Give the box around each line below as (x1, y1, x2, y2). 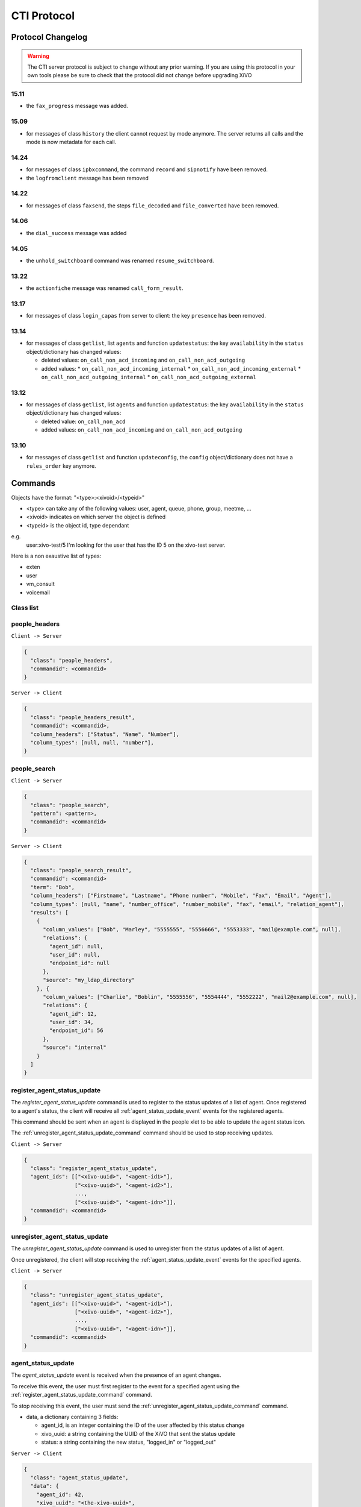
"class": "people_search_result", (30, 867, 132, 874)
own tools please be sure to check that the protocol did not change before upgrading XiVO (27, 72, 252, 79)
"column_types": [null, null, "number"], (30, 739, 155, 746)
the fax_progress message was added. (26, 102, 129, 110)
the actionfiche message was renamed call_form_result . (26, 285, 184, 292)
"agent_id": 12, (49, 1010, 97, 1017)
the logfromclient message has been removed (26, 174, 149, 181)
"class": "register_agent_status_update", (30, 1165, 158, 1172)
